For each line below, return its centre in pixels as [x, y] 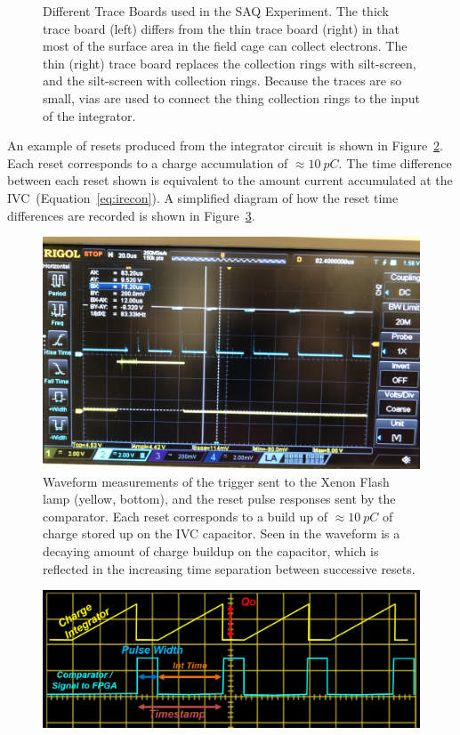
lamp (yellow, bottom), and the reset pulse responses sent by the [219, 499]
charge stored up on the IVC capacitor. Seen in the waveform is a [222, 533]
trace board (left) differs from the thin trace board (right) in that [221, 28]
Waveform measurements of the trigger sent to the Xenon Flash [216, 481]
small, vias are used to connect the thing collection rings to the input [231, 97]
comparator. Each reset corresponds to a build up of [185, 516]
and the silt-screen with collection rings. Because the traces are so [222, 81]
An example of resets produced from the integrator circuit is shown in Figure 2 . [226, 145]
